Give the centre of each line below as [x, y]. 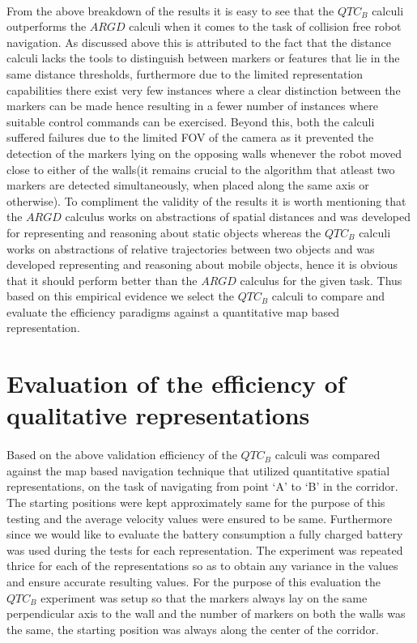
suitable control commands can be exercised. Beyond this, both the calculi [191, 121]
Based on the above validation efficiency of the [122, 455]
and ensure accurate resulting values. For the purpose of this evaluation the [194, 581]
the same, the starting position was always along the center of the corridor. [193, 629]
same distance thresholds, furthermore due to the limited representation [185, 73]
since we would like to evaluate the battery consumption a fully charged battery [205, 534]
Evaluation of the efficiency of [176, 383]
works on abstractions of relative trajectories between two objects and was [191, 248]
